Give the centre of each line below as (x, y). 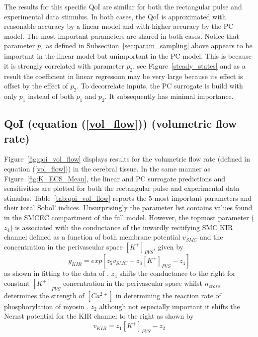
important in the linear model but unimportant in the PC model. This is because (128, 56)
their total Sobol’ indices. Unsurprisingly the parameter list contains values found (128, 208)
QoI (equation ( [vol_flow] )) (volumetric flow (121, 124)
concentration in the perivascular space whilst (132, 283)
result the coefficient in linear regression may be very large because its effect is (124, 76)
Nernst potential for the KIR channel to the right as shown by (99, 316)
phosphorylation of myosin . (46, 306)
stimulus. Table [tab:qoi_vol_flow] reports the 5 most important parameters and (128, 198)
